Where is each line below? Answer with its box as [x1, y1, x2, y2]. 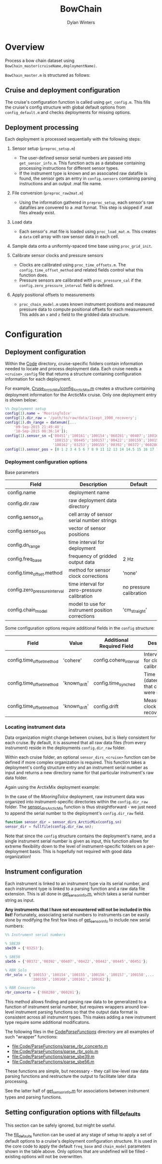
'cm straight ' [122, 606, 147, 614]
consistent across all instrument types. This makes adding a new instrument [5, 1014, 156, 1020]
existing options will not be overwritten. [5, 1153, 83, 1159]
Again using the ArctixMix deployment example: [5, 784, 100, 790]
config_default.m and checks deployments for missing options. [5, 109, 131, 115]
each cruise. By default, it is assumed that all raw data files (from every [5, 740, 146, 746]
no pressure [122, 584, 150, 590]
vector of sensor [68, 525, 106, 532]
